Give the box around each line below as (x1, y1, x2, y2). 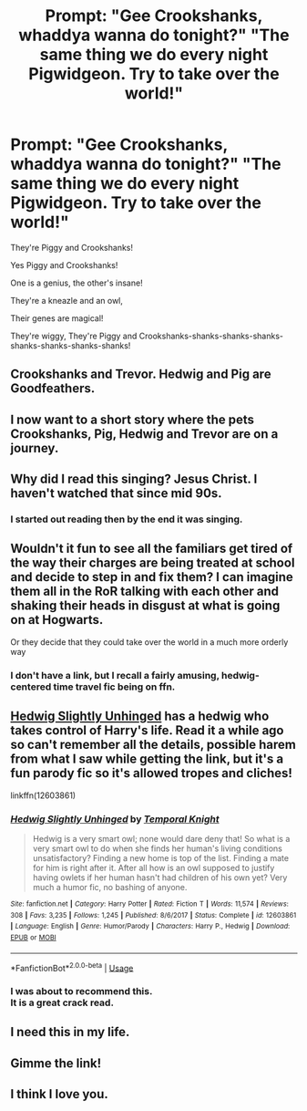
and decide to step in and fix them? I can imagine (10, 569, 294, 585)
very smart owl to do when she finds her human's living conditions (32, 843, 283, 854)
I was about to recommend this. (10, 985, 153, 998)
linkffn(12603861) (10, 790, 77, 801)
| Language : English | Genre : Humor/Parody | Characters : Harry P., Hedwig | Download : (10, 922, 291, 931)
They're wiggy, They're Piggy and (10, 330, 138, 341)
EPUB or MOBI (10, 932, 57, 942)
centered (10, 680, 52, 693)
